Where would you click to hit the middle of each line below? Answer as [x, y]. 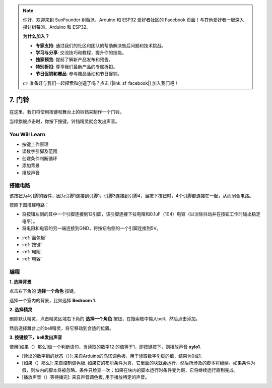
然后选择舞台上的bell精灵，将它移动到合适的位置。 [62, 328]
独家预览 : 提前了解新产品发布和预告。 [74, 60]
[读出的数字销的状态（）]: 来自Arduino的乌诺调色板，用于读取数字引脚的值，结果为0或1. [112, 356]
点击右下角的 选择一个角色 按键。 [44, 291]
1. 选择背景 [20, 282]
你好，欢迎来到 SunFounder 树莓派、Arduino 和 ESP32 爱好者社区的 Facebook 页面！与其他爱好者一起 [129, 20]
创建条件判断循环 [40, 158]
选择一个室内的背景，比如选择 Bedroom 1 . [53, 300]
